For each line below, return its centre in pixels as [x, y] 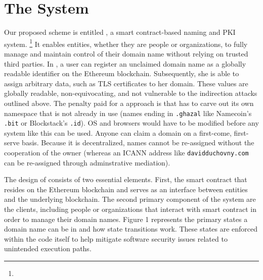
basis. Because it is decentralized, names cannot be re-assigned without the [138, 143]
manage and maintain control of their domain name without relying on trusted [126, 53]
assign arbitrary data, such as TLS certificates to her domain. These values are [126, 83]
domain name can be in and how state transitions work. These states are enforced [131, 229]
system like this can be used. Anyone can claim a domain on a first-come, [118, 132]
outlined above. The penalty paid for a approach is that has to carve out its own [129, 103]
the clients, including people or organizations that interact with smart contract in [130, 209]
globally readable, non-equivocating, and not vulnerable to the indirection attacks [131, 93]
